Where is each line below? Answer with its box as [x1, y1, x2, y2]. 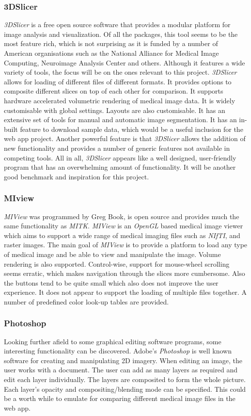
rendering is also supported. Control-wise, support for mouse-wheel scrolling [4, 258, 230, 269]
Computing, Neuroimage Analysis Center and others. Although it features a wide [4, 57, 245, 67]
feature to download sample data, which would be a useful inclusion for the [20, 124, 243, 134]
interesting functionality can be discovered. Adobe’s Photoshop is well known [4, 346, 232, 356]
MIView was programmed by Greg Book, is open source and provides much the [4, 211, 239, 221]
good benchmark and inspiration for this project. [4, 171, 149, 181]
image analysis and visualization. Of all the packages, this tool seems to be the [4, 29, 238, 39]
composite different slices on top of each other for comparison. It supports [4, 86, 223, 96]
